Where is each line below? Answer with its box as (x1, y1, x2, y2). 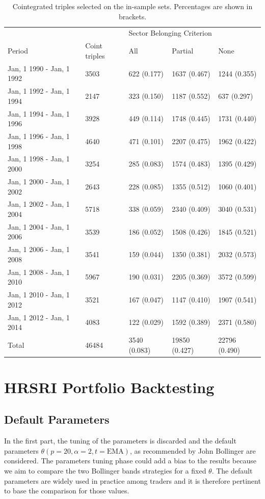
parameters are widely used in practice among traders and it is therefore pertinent (4, 475, 261, 486)
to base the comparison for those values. (4, 485, 129, 496)
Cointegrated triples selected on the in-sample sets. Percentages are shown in (12, 1, 253, 11)
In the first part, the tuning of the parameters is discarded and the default (4, 435, 236, 446)
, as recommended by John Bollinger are (129, 445, 256, 456)
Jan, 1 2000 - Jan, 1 (8, 176, 70, 186)
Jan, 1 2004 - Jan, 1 (8, 221, 70, 232)
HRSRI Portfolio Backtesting (4, 376, 215, 397)
